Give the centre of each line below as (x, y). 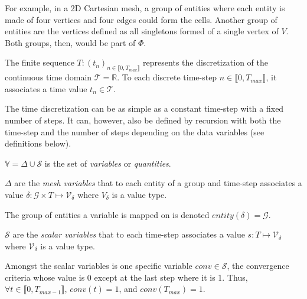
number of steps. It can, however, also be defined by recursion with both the (143, 120)
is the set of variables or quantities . (108, 163)
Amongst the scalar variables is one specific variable (99, 266)
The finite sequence (40, 62)
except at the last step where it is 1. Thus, (171, 277)
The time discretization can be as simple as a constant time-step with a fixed (144, 108)
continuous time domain (48, 77)
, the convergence (258, 266)
